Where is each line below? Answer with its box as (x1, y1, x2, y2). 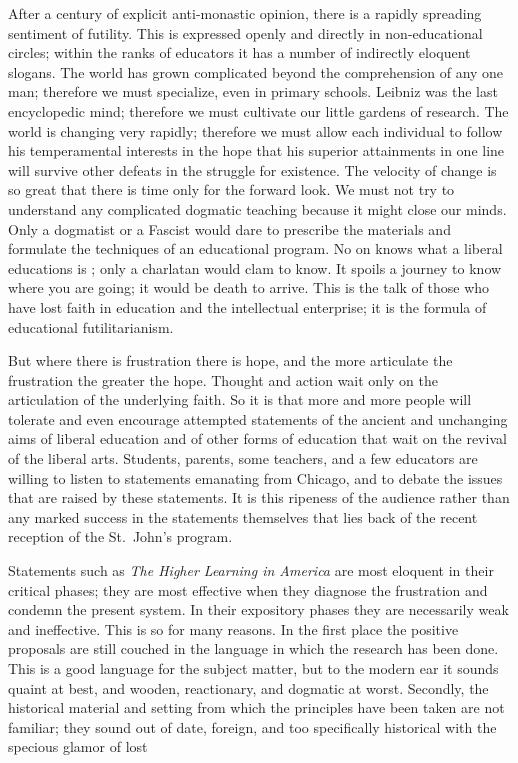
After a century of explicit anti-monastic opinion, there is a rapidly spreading (8, 3, 482, 23)
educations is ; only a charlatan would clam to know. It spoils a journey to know (8, 257, 502, 278)
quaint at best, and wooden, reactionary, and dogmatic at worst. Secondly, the (8, 677, 489, 698)
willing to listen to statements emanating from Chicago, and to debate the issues (8, 467, 503, 488)
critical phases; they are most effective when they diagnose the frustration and (8, 579, 488, 600)
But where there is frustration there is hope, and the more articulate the (8, 350, 453, 371)
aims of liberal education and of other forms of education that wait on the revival (8, 428, 507, 449)
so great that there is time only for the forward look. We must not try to (8, 179, 455, 200)
